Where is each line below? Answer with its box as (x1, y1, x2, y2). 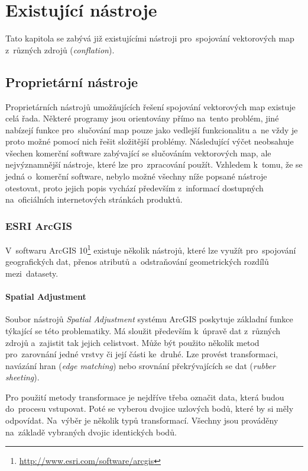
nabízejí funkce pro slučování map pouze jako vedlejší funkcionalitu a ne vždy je (5, 123, 298, 136)
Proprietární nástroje (5, 72, 138, 91)
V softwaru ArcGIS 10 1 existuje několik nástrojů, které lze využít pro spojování (5, 242, 296, 256)
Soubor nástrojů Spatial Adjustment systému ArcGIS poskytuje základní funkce (5, 313, 293, 325)
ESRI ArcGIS (5, 218, 73, 233)
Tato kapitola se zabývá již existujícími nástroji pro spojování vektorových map (5, 32, 294, 44)
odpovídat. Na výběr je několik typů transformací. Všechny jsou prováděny (5, 414, 278, 427)
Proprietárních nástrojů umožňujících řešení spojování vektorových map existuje (5, 100, 296, 113)
